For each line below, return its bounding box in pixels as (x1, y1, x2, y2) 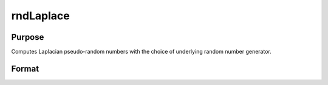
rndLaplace (11, 9, 70, 22)
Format (11, 63, 39, 74)
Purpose (11, 32, 44, 42)
